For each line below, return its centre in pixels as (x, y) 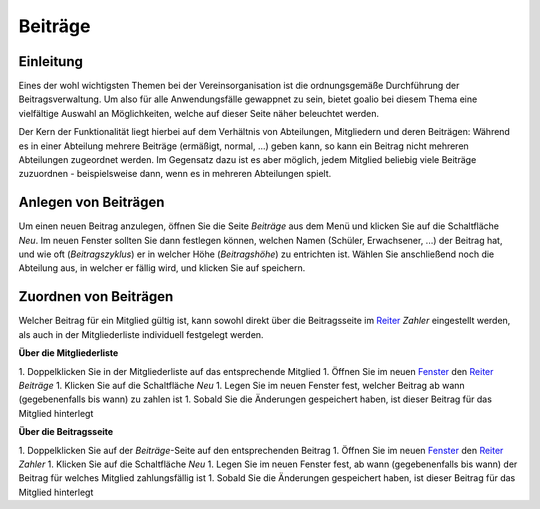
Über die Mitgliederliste (68, 353)
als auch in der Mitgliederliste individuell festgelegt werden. (141, 334)
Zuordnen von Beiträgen (96, 296)
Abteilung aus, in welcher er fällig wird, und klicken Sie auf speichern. (162, 268)
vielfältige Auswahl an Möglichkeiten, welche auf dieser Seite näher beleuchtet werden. (199, 113)
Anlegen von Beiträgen (91, 202)
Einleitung (51, 61)
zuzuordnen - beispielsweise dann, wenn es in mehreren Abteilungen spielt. (175, 174)
